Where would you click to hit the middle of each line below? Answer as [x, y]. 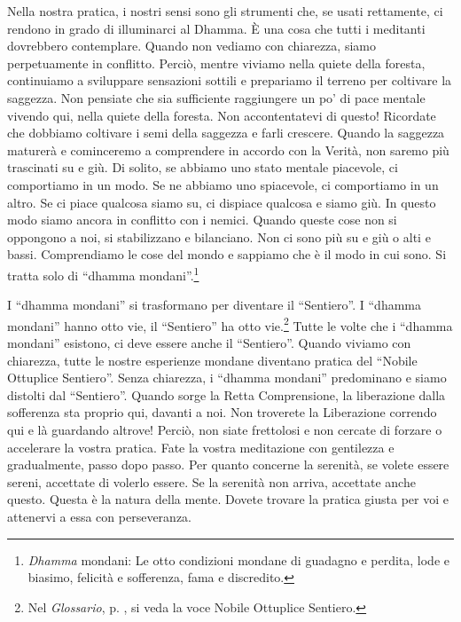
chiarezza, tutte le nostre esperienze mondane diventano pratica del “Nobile [212, 360]
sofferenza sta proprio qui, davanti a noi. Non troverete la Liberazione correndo [222, 412]
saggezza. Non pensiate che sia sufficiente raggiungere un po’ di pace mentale [216, 97]
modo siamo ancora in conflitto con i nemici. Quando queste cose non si [202, 220]
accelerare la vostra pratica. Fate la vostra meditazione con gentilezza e [201, 447]
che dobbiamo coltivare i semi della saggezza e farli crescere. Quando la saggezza [226, 133]
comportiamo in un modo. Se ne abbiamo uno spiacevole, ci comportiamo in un [223, 184]
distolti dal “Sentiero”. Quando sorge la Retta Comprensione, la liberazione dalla [227, 394]
